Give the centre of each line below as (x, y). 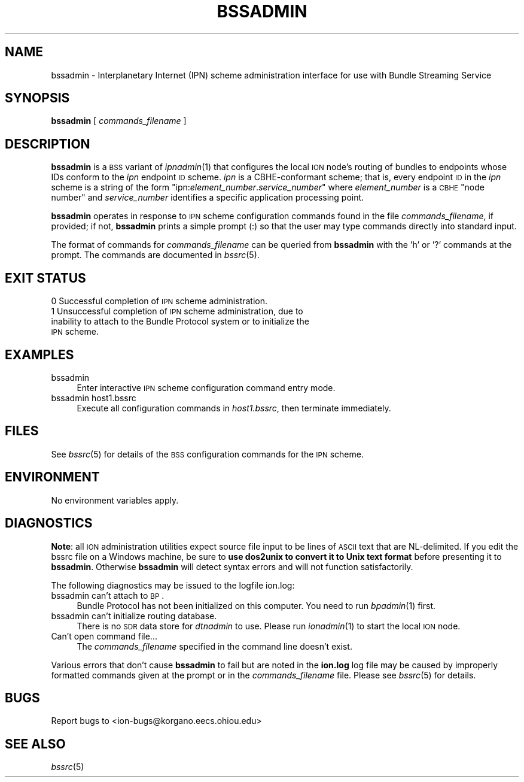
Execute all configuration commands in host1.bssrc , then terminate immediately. (234, 408)
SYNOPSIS (37, 98)
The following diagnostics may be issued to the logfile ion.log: (173, 585)
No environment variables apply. (115, 500)
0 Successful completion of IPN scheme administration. (159, 301)
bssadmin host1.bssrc (94, 398)
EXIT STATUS (45, 278)
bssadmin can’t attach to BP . (108, 595)
